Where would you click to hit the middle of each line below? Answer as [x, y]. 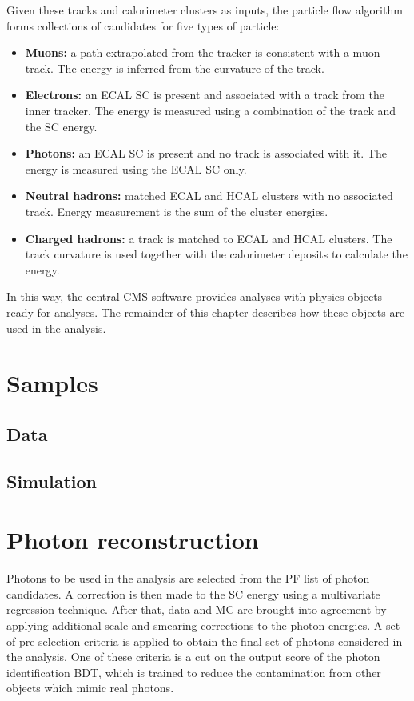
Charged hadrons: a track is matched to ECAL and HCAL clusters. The [209, 238]
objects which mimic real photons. [90, 688]
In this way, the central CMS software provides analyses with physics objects [195, 296]
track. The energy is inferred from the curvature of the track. [175, 68]
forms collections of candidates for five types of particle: [143, 25]
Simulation [52, 481]
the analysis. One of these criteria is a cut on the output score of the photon [193, 657]
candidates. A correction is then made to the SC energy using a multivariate [193, 593]
